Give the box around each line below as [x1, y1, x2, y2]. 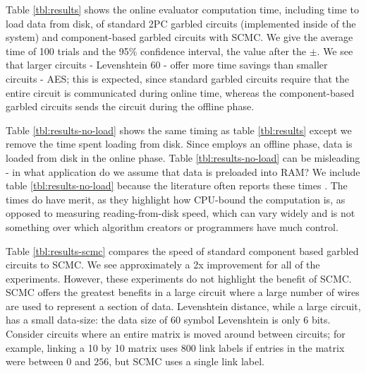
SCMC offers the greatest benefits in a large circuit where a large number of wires [6, 285, 360, 300]
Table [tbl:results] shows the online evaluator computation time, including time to [6, 2, 359, 16]
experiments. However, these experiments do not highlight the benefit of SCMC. [6, 271, 352, 285]
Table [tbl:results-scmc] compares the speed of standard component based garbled [6, 243, 359, 258]
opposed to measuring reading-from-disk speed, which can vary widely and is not [6, 206, 355, 220]
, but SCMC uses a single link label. [109, 354, 264, 369]
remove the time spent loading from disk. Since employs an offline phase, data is [6, 136, 353, 151]
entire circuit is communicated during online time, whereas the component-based [6, 85, 355, 100]
